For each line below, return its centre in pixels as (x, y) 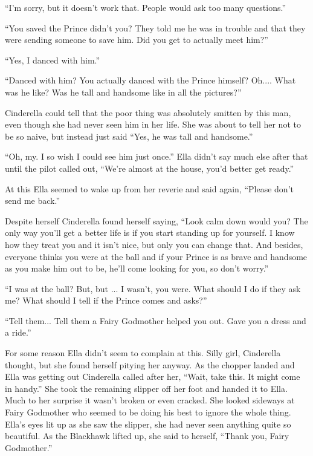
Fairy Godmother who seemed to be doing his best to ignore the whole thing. (148, 412)
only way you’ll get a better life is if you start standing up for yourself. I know (150, 233)
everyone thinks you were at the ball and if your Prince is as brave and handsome (156, 256)
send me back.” (33, 200)
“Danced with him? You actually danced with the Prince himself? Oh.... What (150, 80)
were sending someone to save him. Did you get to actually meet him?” (137, 40)
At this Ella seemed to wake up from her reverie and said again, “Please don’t (149, 188)
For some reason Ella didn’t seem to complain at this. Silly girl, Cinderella (143, 353)
